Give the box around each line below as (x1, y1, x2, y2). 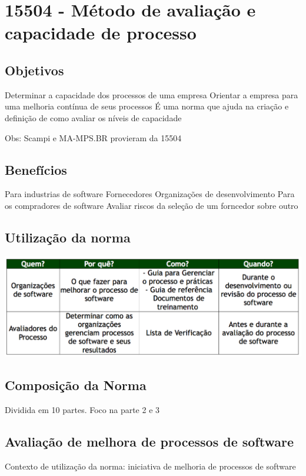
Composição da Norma (5, 376, 147, 394)
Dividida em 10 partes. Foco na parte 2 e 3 (5, 403, 160, 415)
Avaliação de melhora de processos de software (5, 432, 294, 450)
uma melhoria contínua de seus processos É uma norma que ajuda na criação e (5, 100, 289, 112)
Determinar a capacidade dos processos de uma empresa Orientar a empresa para (5, 88, 298, 101)
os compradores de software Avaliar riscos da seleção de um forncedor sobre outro (5, 199, 298, 211)
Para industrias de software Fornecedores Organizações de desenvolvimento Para (5, 188, 295, 200)
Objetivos (5, 61, 64, 79)
